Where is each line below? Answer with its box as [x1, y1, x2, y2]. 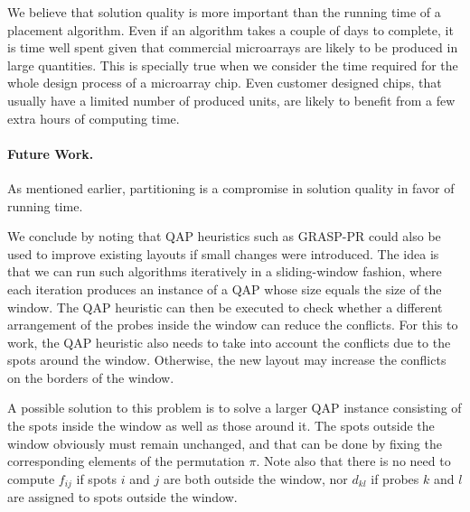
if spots [76, 469, 117, 488]
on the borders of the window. [7, 368, 174, 386]
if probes [371, 469, 419, 488]
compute [7, 469, 55, 488]
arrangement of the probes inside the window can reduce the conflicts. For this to [7, 315, 458, 334]
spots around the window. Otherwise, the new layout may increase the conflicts [7, 350, 446, 369]
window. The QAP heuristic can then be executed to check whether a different [7, 297, 443, 316]
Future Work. [7, 144, 94, 163]
